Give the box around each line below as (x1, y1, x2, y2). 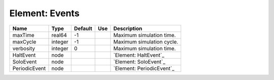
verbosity (12, 45, 36, 52)
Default (74, 25, 92, 32)
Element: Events (9, 8, 80, 19)
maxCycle (12, 38, 37, 45)
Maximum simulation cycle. (113, 38, 179, 45)
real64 (51, 31, 67, 38)
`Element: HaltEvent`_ (113, 51, 164, 58)
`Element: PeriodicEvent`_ (113, 65, 175, 72)
